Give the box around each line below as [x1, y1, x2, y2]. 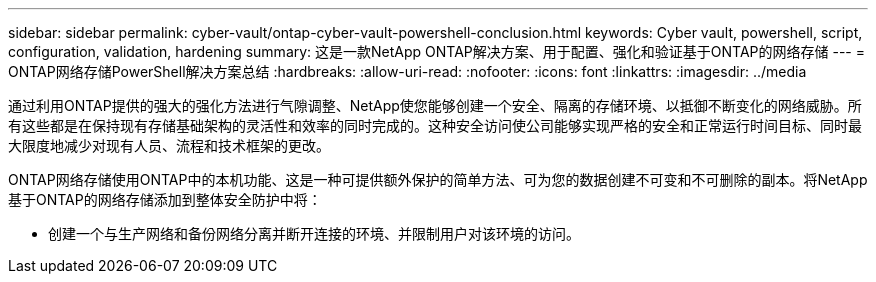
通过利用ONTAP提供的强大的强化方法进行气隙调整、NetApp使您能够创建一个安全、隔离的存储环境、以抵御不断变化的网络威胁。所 [8, 97, 862, 114]
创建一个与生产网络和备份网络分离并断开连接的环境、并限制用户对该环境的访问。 [48, 225, 580, 242]
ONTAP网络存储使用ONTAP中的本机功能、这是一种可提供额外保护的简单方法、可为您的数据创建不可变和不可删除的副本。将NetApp [8, 171, 868, 188]
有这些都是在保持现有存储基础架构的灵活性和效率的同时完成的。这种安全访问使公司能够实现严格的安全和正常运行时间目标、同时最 [8, 117, 862, 134]
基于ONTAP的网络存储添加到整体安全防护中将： [8, 191, 322, 208]
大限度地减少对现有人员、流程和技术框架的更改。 [8, 137, 330, 154]
